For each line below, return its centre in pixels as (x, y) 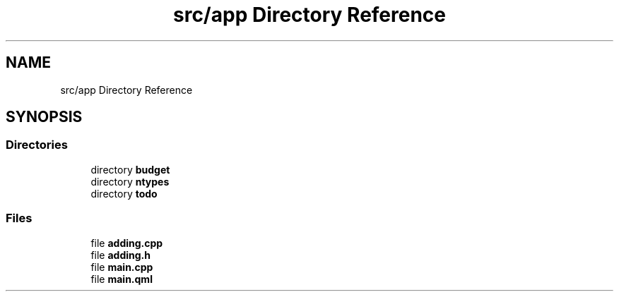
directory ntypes (130, 181)
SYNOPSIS (44, 117)
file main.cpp (122, 267)
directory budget (130, 169)
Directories (37, 145)
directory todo (124, 193)
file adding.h (120, 255)
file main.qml (122, 279)
